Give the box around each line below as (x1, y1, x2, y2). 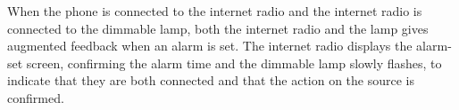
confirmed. (7, 88, 64, 106)
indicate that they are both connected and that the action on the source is (7, 71, 415, 90)
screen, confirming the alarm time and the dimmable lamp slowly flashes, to (26, 53, 442, 72)
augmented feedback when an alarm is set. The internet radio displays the (7, 36, 413, 55)
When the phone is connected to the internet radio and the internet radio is (7, 2, 422, 20)
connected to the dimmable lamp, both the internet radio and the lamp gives (7, 19, 429, 37)
